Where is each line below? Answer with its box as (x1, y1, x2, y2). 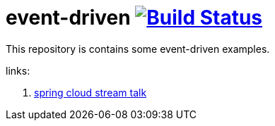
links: (6, 64, 30, 77)
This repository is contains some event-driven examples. (6, 42, 270, 55)
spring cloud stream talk (34, 86, 147, 99)
